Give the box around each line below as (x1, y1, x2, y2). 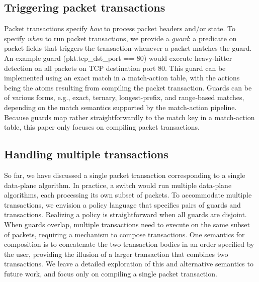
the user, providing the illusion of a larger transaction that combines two (4, 248, 228, 259)
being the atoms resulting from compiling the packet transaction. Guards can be (4, 82, 252, 92)
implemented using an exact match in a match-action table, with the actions (4, 72, 240, 83)
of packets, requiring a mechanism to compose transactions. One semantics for (4, 229, 245, 239)
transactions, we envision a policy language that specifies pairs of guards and (4, 199, 241, 210)
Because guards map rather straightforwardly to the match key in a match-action (4, 112, 255, 122)
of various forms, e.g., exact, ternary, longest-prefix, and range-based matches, (4, 92, 244, 103)
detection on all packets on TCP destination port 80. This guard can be (4, 62, 226, 73)
